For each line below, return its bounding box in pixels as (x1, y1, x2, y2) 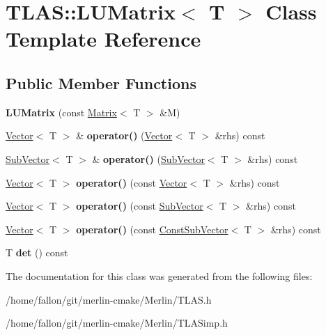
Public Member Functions (6, 72, 196, 93)
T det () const (6, 245, 68, 260)
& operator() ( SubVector (92, 151, 205, 166)
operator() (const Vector (76, 175, 187, 189)
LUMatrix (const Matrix (6, 104, 117, 119)
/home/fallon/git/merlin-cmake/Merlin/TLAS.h (6, 292, 212, 306)
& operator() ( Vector (76, 128, 173, 143)
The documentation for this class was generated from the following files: (6, 268, 313, 283)
